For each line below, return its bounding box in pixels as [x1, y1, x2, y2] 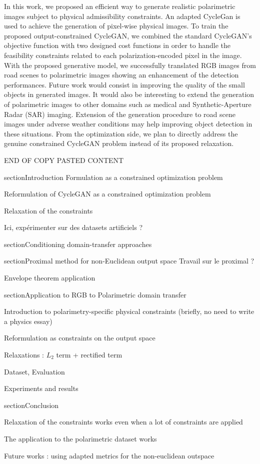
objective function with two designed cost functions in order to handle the [4, 40, 230, 50]
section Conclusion [4, 399, 59, 410]
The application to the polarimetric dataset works [4, 433, 157, 443]
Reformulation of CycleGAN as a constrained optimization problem [4, 188, 211, 199]
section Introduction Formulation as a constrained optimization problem [4, 171, 223, 182]
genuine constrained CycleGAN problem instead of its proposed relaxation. [4, 138, 234, 148]
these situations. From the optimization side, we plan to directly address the [4, 128, 238, 138]
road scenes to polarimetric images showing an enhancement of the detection [4, 69, 239, 80]
